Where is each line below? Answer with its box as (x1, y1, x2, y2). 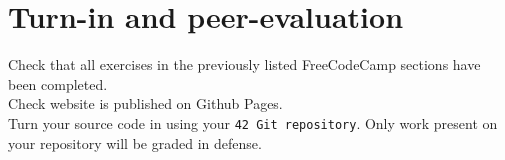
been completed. (8, 73, 108, 94)
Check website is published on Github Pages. (8, 93, 283, 114)
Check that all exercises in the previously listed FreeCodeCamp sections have (8, 54, 481, 75)
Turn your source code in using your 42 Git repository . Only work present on (8, 112, 498, 133)
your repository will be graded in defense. (8, 132, 262, 153)
